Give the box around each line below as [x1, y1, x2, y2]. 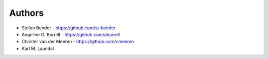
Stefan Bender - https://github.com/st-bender [21, 25, 116, 31]
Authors [9, 7, 44, 18]
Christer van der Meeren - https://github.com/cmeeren [21, 39, 134, 45]
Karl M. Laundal [21, 45, 54, 52]
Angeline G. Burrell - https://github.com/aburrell [21, 31, 120, 37]
